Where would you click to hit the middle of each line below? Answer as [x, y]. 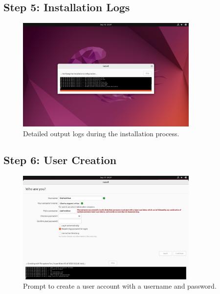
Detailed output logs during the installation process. [101, 133]
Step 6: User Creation [60, 159]
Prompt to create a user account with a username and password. [120, 286]
